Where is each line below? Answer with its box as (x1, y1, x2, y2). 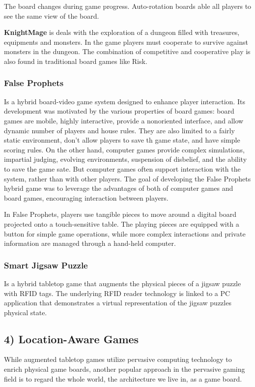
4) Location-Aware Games (4, 331, 139, 346)
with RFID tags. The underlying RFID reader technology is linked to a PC (4, 288, 230, 298)
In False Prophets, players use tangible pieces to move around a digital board (4, 209, 237, 219)
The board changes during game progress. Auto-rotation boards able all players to (4, 1, 252, 11)
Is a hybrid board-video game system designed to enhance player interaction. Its (4, 96, 245, 106)
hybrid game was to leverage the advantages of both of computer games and (4, 183, 233, 193)
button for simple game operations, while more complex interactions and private (4, 228, 246, 238)
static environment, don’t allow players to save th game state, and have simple (4, 135, 240, 145)
